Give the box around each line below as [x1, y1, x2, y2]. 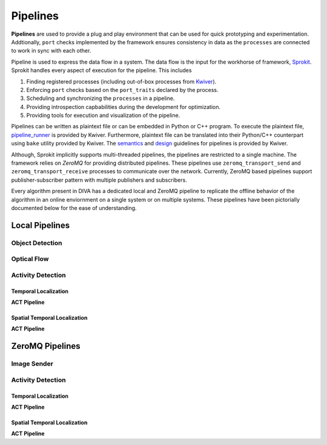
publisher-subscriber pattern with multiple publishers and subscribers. [11, 176, 187, 183]
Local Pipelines [11, 220, 70, 230]
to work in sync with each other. [11, 47, 91, 54]
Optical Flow [11, 255, 49, 263]
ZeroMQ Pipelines [11, 341, 81, 351]
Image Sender [11, 360, 54, 368]
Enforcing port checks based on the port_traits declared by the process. [26, 86, 219, 93]
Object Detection [11, 239, 62, 247]
